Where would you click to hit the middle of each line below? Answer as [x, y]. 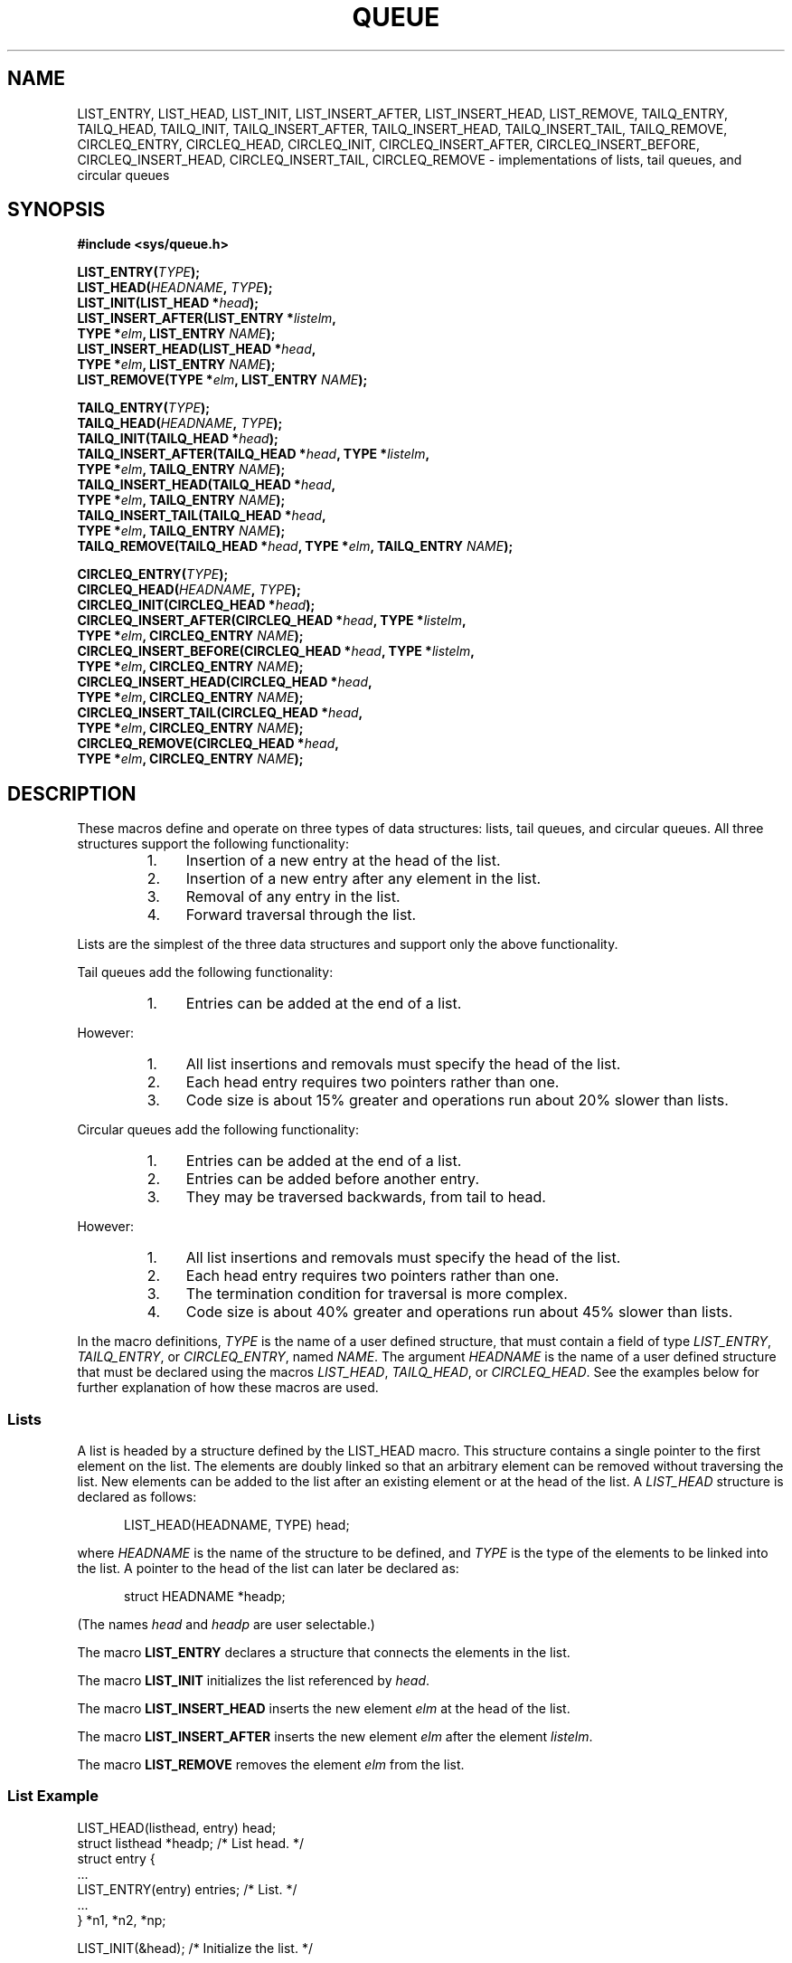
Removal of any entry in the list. [293, 897]
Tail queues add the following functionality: [205, 972]
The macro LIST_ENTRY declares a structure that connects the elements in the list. [324, 1653]
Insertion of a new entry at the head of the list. [343, 861]
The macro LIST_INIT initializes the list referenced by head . [254, 1681]
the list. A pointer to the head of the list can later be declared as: [268, 1569]
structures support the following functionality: [213, 844]
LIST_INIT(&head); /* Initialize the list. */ [195, 1948]
